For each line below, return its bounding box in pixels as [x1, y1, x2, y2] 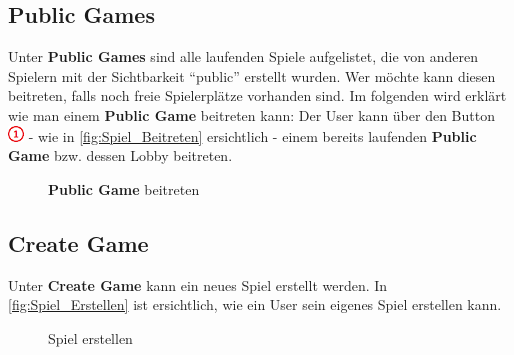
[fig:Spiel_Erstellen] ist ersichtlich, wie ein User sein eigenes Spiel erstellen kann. [8, 294, 502, 315]
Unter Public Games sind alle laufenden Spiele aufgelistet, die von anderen [8, 46, 479, 67]
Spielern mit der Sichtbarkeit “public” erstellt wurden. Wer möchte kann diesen [8, 65, 496, 86]
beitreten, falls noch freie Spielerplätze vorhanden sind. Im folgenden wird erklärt [8, 85, 507, 106]
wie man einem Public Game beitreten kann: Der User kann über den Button [8, 104, 495, 125]
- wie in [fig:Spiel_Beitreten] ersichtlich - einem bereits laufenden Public [28, 125, 477, 146]
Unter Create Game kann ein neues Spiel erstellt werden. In [8, 274, 388, 295]
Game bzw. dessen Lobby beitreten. [8, 145, 233, 166]
